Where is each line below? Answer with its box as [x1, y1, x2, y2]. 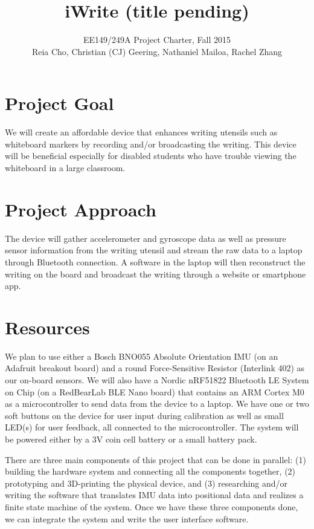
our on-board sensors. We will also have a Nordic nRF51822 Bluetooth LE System [5, 374, 309, 386]
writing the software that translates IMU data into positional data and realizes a [5, 488, 304, 501]
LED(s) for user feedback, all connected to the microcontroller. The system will [5, 421, 299, 433]
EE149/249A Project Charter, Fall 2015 [83, 33, 231, 46]
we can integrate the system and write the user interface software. [5, 512, 249, 525]
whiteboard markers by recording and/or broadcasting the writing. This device [5, 137, 296, 150]
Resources [5, 314, 90, 339]
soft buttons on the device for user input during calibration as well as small [5, 409, 284, 421]
